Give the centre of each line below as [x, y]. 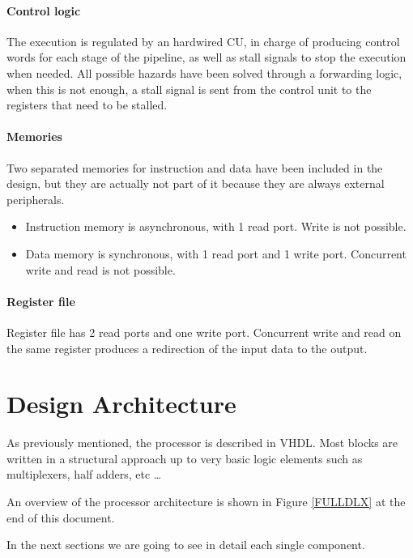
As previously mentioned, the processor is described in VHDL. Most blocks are [202, 443]
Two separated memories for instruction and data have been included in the [195, 167]
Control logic [44, 10]
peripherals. [36, 199]
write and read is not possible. [100, 269]
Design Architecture [121, 404]
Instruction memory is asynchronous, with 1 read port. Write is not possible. [216, 226]
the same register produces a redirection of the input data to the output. [187, 348]
